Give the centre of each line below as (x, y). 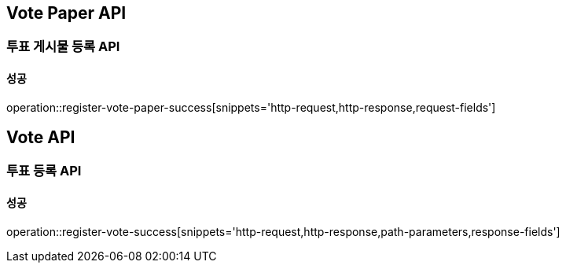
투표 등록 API (44, 171)
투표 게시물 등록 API (63, 47)
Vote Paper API (66, 13)
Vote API (41, 138)
